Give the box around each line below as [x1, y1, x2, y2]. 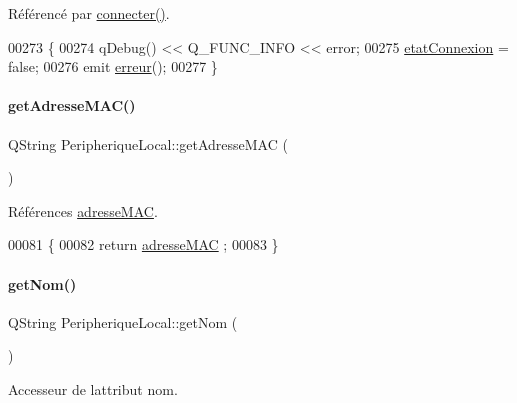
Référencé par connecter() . [8, 3, 170, 23]
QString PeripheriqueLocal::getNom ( [8, 311, 238, 332]
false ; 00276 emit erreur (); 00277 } [8, 56, 218, 77]
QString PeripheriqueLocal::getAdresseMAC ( [8, 133, 288, 154]
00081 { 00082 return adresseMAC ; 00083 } [8, 234, 279, 255]
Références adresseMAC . [8, 200, 158, 221]
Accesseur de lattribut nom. [8, 378, 178, 399]
